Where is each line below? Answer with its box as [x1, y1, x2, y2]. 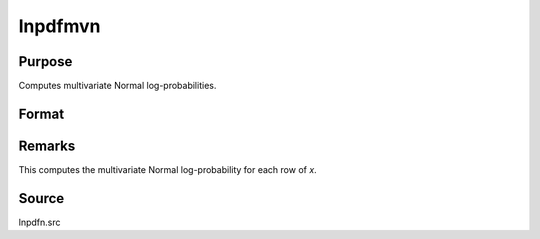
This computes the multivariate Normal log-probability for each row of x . [18, 163, 317, 175]
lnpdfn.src [18, 216, 61, 228]
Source [18, 190, 65, 207]
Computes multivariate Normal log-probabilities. [18, 80, 217, 92]
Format [18, 105, 65, 122]
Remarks [18, 137, 76, 154]
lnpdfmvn [18, 15, 101, 37]
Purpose [18, 53, 73, 70]
